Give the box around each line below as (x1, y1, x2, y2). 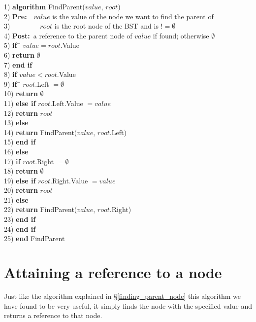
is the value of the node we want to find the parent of (52, 11, 214, 21)
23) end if (4, 214, 36, 224)
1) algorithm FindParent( (4, 1, 85, 11)
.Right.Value (50, 175, 88, 185)
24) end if (4, 223, 36, 234)
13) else (4, 117, 29, 128)
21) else (4, 194, 29, 205)
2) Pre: (4, 11, 27, 21)
